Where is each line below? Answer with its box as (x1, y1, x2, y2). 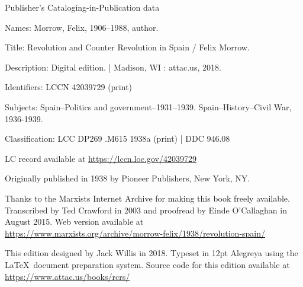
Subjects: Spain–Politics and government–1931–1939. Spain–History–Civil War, (5, 100, 292, 113)
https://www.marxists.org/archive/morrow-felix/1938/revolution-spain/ (5, 227, 266, 239)
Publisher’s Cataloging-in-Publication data (5, 1, 160, 13)
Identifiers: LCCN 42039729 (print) (5, 81, 133, 93)
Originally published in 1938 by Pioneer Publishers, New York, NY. (5, 172, 250, 184)
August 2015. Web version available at (5, 215, 144, 228)
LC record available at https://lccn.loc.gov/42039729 (5, 152, 196, 164)
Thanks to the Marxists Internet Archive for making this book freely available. (5, 192, 290, 204)
